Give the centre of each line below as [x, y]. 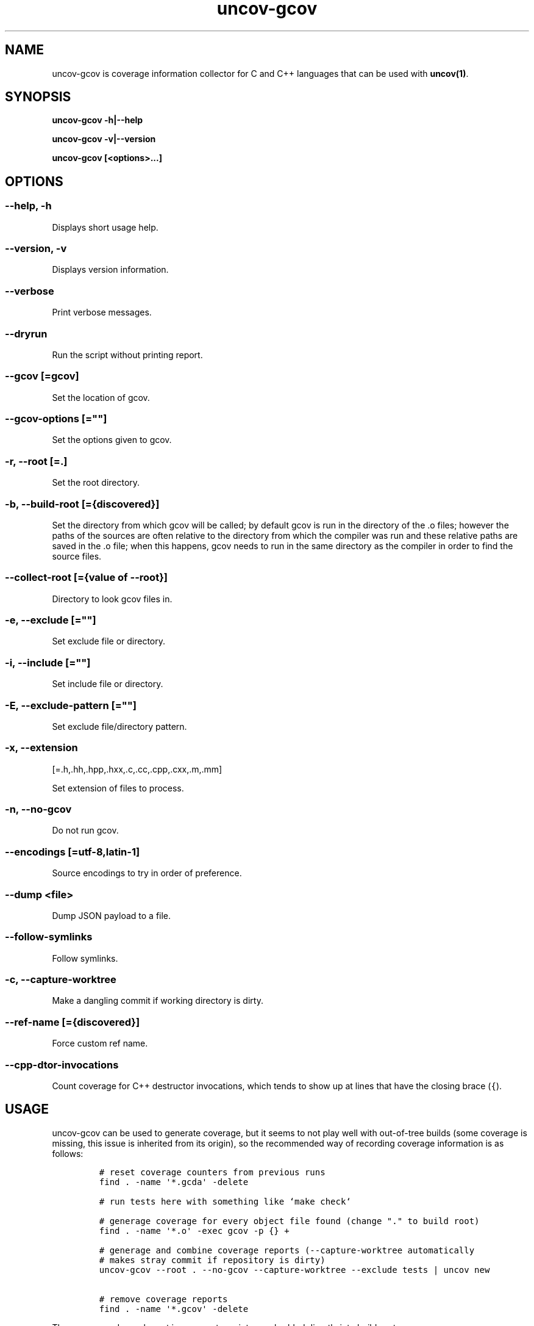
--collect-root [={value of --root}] [86, 578]
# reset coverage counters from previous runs [212, 1172]
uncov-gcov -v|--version [104, 139]
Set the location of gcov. [101, 397]
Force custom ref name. [100, 1043]
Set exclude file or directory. [109, 641]
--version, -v [36, 249]
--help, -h [28, 206]
